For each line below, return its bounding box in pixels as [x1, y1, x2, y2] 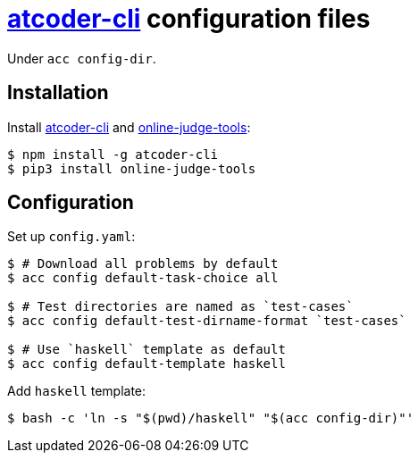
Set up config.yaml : [7, 229, 136, 245]
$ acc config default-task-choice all [7, 271, 279, 286]
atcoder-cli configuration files [7, 4, 371, 34]
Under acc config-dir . [7, 50, 156, 66]
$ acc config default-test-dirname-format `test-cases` [7, 314, 406, 329]
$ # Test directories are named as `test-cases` [7, 299, 354, 314]
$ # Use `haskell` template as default [7, 342, 286, 357]
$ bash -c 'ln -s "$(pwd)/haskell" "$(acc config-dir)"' [7, 411, 414, 426]
